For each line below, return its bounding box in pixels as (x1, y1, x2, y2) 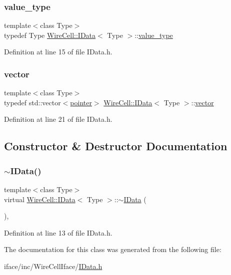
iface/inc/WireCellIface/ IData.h (4, 261, 102, 271)
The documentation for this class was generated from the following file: (4, 244, 221, 255)
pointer (70, 97, 92, 107)
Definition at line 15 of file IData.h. (4, 46, 112, 57)
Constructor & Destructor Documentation (4, 138, 227, 154)
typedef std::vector (4, 97, 61, 107)
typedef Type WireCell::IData (4, 29, 96, 40)
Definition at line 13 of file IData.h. (4, 227, 112, 238)
